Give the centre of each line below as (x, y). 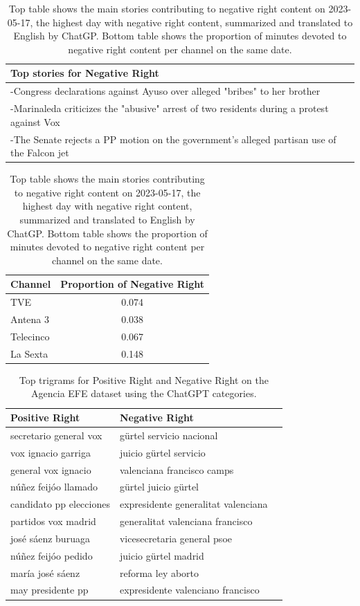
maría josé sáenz (45, 572)
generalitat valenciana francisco (186, 521)
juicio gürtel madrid (162, 555)
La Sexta (29, 353)
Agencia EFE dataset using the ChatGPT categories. (144, 393)
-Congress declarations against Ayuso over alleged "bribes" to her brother (165, 91)
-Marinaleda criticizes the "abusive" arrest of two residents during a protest (170, 108)
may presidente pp (49, 590)
